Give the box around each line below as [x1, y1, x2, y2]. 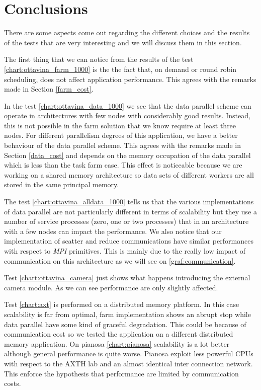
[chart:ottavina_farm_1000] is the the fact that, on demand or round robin [4, 63, 236, 74]
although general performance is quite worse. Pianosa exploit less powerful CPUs [4, 348, 253, 359]
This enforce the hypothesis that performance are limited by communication [4, 368, 239, 378]
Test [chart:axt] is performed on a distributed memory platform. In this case [4, 299, 239, 309]
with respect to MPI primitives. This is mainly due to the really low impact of [4, 246, 246, 256]
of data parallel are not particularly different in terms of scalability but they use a [4, 206, 257, 216]
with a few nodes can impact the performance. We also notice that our [4, 225, 222, 236]
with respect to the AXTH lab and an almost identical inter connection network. [4, 358, 253, 368]
